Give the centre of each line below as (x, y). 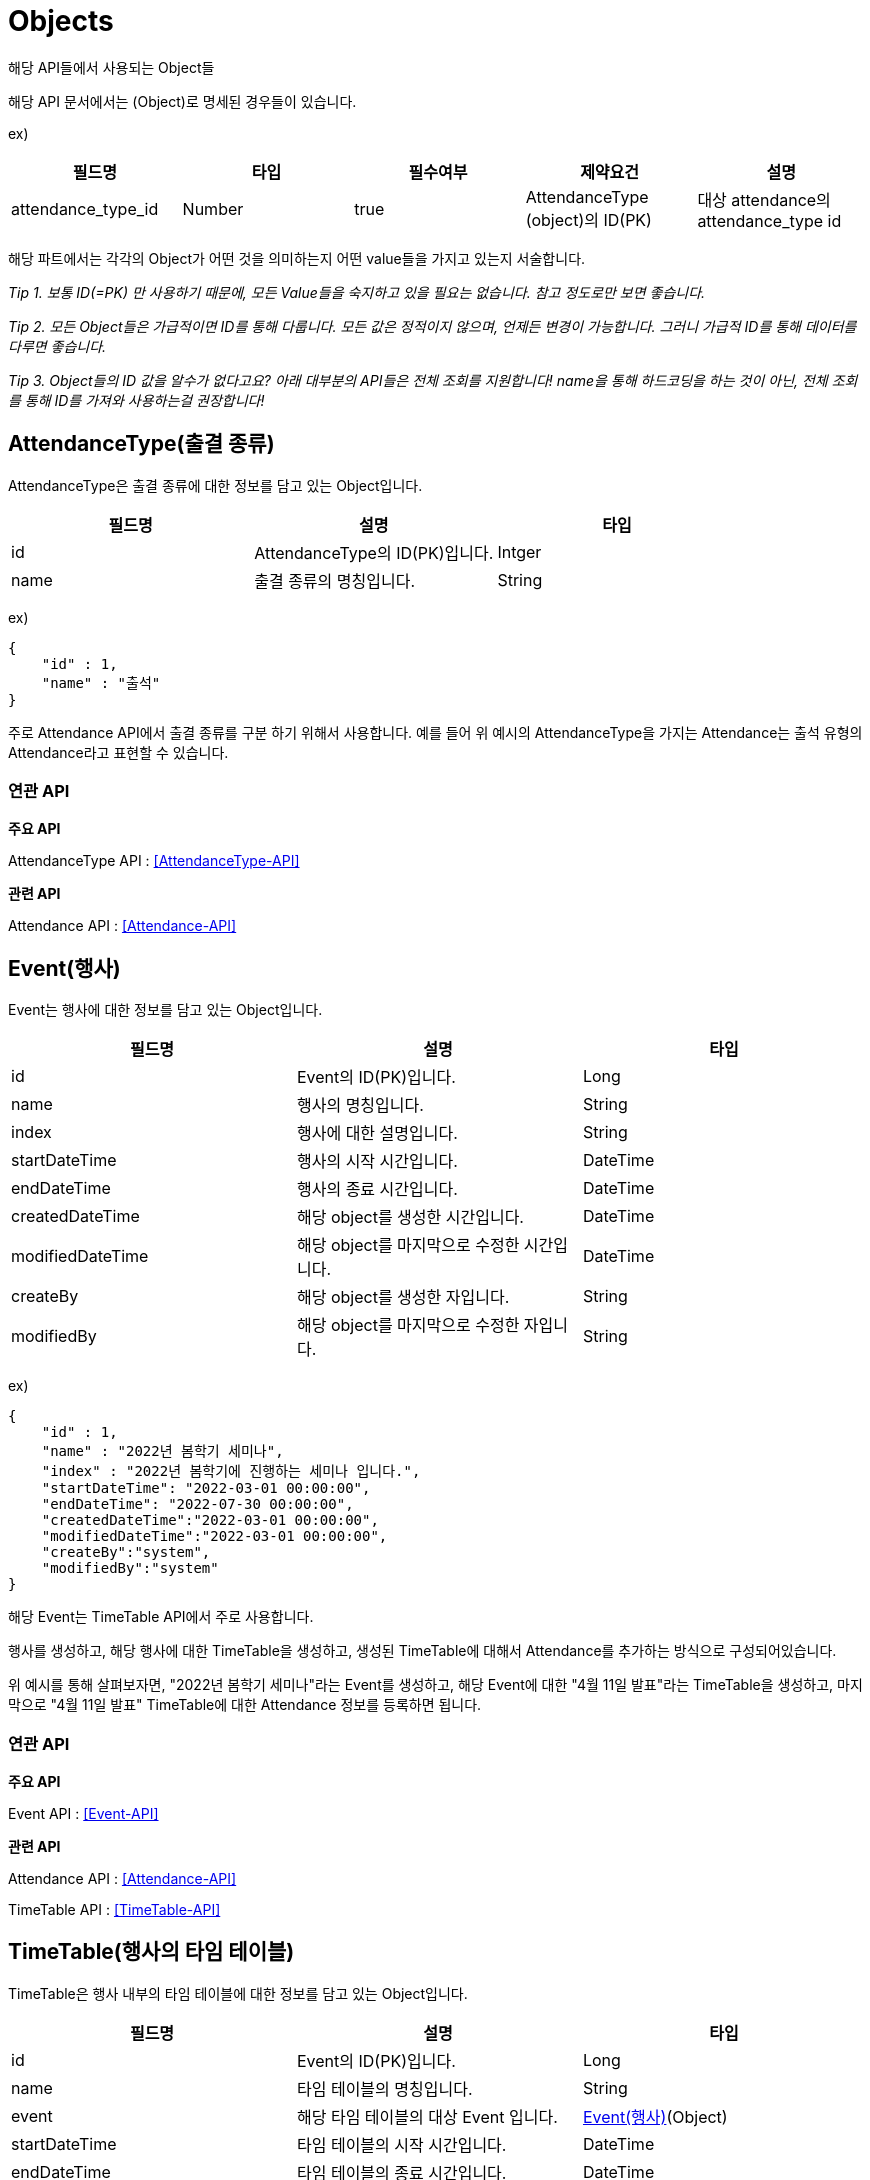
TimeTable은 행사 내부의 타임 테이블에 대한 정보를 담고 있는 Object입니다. (238, 1993)
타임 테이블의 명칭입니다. (384, 2088)
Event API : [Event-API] (83, 1813)
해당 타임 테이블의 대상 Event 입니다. (427, 2116)
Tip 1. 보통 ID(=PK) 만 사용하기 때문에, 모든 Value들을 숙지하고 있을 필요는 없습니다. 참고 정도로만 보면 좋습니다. (357, 292)
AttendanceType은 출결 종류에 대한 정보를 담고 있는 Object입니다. (215, 485)
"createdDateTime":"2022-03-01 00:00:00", (210, 1520)
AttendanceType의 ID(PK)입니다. (374, 552)
